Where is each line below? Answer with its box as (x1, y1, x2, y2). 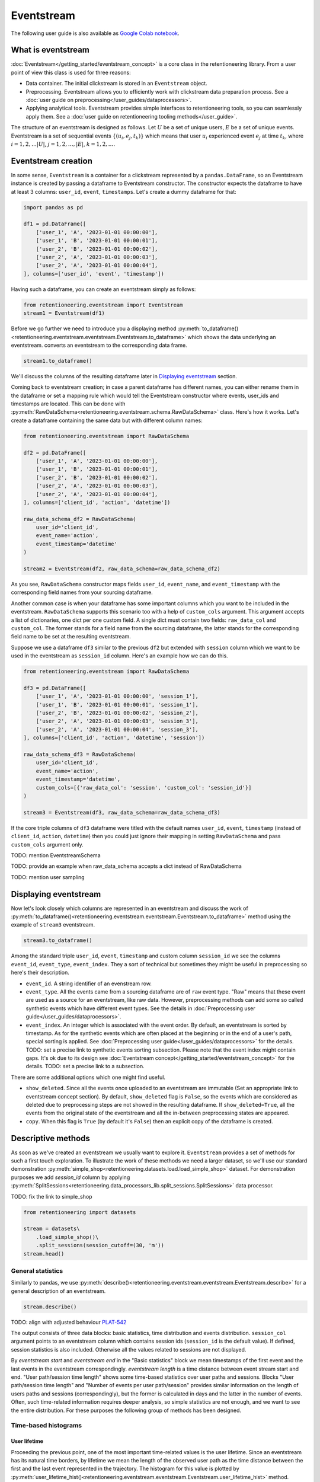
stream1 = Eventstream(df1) (23, 310, 105, 317)
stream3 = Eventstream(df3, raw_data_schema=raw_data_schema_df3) (23, 809, 220, 816)
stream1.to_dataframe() (23, 357, 93, 364)
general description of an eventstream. (11, 1287, 106, 1295)
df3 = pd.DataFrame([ (23, 685, 87, 691)
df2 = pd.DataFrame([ (23, 449, 87, 456)
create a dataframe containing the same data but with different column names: (11, 417, 203, 424)
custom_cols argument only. (11, 841, 84, 848)
